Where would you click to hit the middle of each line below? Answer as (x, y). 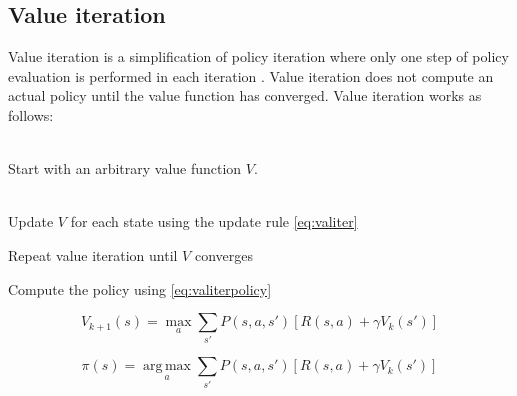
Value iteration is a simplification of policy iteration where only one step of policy (258, 56)
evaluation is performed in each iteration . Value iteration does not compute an (251, 75)
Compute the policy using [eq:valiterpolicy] (140, 288)
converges (223, 254)
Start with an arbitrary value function (125, 168)
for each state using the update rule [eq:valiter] (214, 221)
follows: (31, 114)
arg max (167, 366)
